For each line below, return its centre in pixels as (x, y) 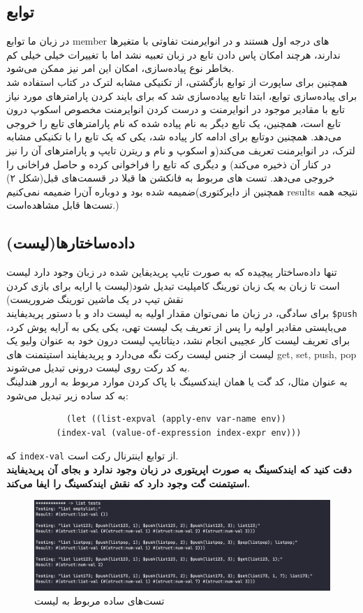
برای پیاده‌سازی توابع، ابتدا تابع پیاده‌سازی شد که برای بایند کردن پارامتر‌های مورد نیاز (182, 95)
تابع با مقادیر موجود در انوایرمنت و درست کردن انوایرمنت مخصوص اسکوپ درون (176, 109)
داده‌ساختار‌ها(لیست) (71, 243)
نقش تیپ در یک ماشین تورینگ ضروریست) (95, 299)
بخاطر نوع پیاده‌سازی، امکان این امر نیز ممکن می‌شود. (120, 68)
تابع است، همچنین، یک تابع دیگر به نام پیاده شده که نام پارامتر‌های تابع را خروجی (174, 123)
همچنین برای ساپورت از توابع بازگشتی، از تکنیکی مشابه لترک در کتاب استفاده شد (177, 81)
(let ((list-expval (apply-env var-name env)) (176, 419)
